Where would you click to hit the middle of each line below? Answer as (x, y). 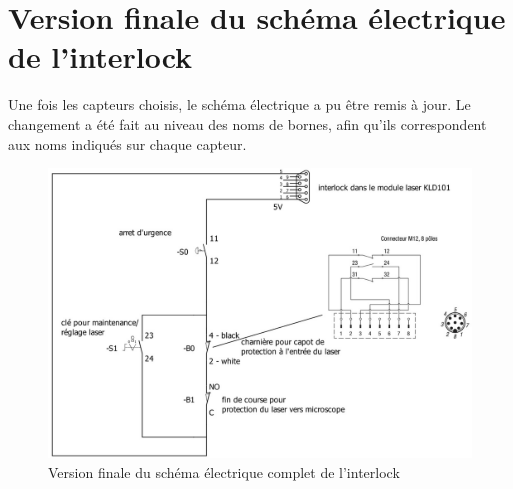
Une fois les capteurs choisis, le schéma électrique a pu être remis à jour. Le (239, 104)
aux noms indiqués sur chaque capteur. (127, 143)
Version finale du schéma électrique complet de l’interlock (224, 471)
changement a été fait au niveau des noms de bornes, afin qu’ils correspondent (247, 123)
